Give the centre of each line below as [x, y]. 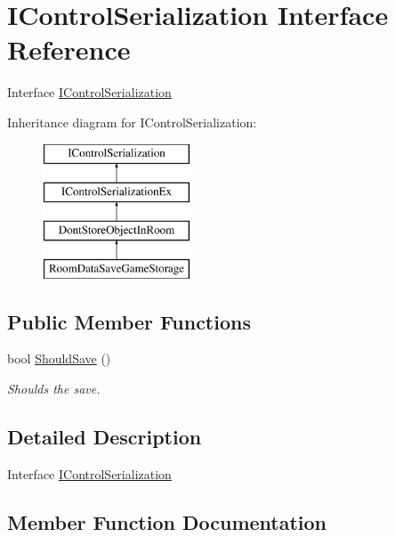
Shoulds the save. [54, 389]
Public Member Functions [129, 321]
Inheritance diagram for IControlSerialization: [132, 122]
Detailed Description [105, 437]
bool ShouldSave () [59, 358]
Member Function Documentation [167, 521]
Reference [69, 49]
